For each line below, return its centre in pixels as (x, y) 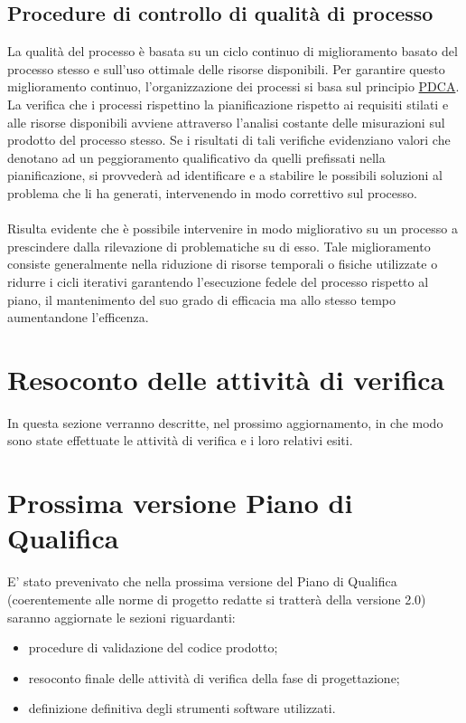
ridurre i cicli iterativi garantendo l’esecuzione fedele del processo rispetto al (218, 281)
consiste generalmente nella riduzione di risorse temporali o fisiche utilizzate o (223, 264)
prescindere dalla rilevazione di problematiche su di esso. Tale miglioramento (219, 246)
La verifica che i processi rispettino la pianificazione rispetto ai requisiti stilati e (228, 104)
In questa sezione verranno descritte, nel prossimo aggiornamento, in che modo (225, 422)
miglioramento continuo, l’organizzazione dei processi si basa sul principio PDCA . (233, 86)
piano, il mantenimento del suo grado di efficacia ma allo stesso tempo (202, 299)
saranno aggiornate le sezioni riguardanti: (121, 617)
